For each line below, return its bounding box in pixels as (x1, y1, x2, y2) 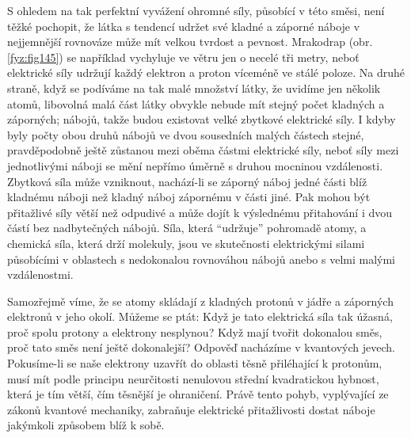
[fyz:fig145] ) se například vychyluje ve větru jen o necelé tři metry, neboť (7, 48, 360, 65)
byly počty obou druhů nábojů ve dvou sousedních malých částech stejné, (7, 126, 364, 143)
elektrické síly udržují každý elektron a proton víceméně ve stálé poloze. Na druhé (7, 64, 405, 81)
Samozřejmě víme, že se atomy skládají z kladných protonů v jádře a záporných (7, 292, 394, 309)
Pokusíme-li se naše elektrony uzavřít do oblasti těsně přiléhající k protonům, (7, 355, 382, 371)
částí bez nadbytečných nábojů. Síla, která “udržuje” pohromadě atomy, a (7, 219, 367, 236)
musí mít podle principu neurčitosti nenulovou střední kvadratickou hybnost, (7, 370, 379, 387)
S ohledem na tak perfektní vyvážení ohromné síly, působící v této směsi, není (7, 2, 385, 18)
